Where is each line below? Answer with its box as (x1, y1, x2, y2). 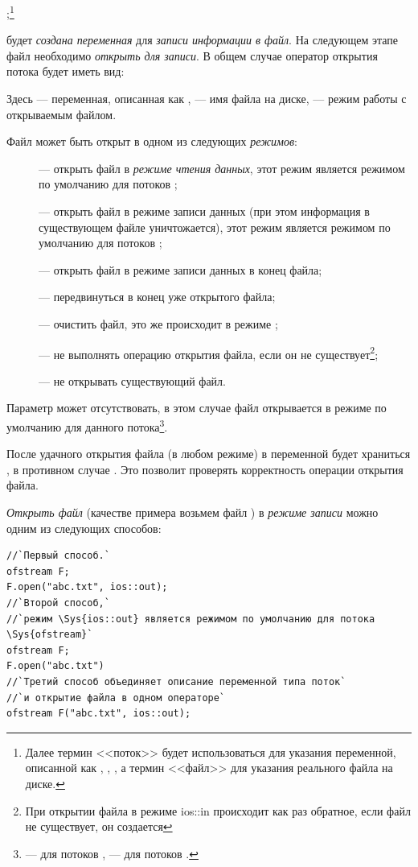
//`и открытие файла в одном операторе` (6, 692, 226, 704)
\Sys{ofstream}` (6, 629, 93, 641)
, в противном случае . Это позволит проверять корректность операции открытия (6, 460, 404, 477)
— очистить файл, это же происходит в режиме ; (39, 315, 278, 332)
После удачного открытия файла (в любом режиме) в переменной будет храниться (6, 445, 411, 462)
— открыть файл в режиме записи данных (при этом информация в (39, 203, 370, 219)
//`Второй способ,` (6, 597, 110, 609)
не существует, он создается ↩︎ (25, 818, 173, 835)
